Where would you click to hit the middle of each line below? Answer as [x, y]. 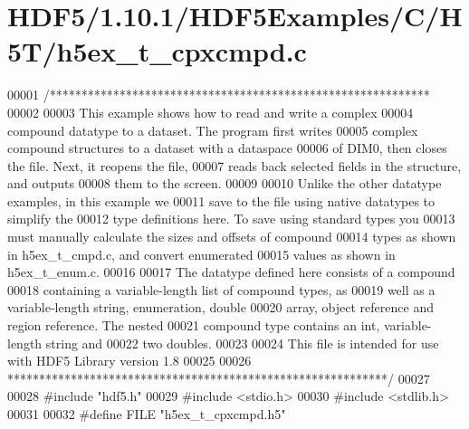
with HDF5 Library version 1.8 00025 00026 [129, 361]
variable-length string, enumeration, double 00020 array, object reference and [220, 307]
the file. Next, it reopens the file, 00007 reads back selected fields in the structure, [234, 165]
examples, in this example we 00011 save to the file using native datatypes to [221, 200]
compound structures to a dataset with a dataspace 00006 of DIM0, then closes [227, 148]
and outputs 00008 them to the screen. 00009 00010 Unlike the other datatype [225, 183]
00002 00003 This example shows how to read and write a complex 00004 [211, 112]
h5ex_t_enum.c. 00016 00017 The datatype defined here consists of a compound [231, 272]
